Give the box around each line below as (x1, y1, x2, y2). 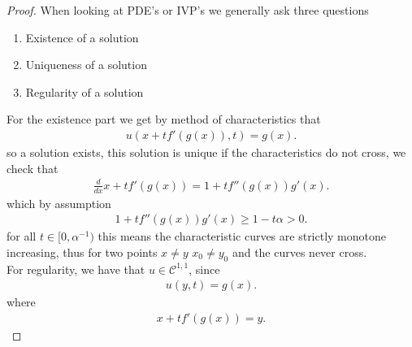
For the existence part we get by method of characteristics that (7, 111, 321, 128)
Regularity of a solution (25, 83, 144, 100)
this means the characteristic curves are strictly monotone (98, 228, 387, 245)
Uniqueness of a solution (25, 56, 147, 73)
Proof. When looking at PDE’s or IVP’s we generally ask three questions (7, 2, 369, 18)
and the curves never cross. (232, 243, 367, 260)
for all (7, 228, 37, 245)
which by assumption (7, 194, 111, 211)
